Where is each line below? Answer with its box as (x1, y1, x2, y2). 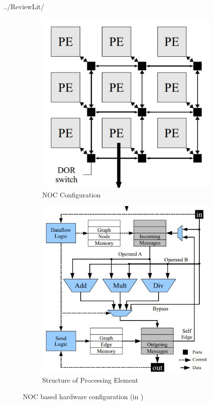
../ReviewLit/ (3, 1, 44, 11)
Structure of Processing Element (42, 375, 138, 385)
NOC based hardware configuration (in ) (23, 391, 144, 401)
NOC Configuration (42, 189, 101, 199)
